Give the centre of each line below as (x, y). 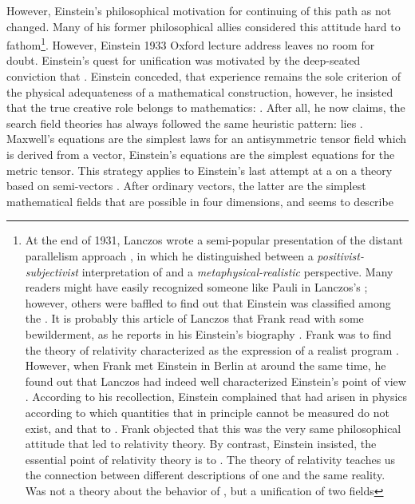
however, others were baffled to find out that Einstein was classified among (208, 302)
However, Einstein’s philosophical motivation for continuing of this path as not (199, 10)
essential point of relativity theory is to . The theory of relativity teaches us (210, 459)
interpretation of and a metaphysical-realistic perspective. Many (237, 271)
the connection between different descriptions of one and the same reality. (205, 475)
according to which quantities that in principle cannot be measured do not (207, 412)
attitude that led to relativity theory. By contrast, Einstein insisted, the (201, 444)
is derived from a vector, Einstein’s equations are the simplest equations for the (201, 154)
